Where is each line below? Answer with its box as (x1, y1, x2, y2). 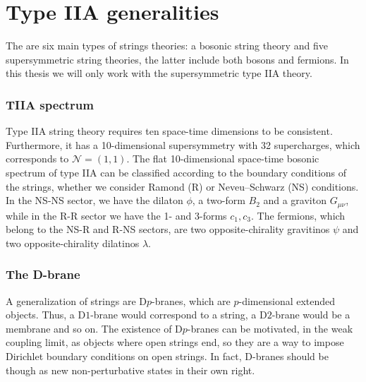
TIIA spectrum (6, 95, 94, 113)
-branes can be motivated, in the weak (187, 321, 353, 335)
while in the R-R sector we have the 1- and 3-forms (6, 208, 227, 222)
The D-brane (6, 265, 80, 283)
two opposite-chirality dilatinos (6, 235, 140, 250)
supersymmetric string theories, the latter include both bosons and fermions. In (6, 52, 349, 66)
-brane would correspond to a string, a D (90, 307, 267, 322)
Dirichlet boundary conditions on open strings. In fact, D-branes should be (6, 348, 329, 363)
